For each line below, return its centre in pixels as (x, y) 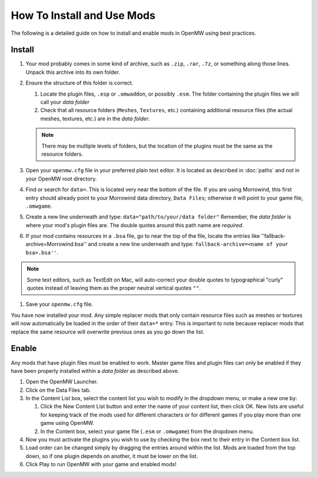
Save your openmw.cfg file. (59, 305)
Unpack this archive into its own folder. (73, 72)
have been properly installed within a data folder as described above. (95, 371)
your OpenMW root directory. (61, 179)
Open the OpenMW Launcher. (62, 382)
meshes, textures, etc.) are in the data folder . (95, 119)
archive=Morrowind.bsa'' (56, 244)
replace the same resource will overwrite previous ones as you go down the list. (108, 332)
